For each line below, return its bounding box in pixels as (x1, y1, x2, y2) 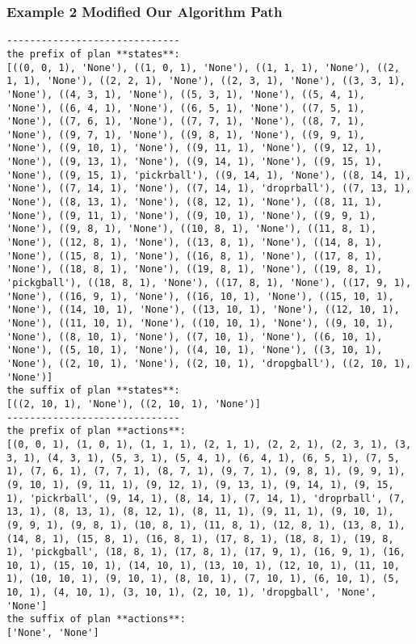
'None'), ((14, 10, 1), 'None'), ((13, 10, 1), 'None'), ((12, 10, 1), (6, 304, 400, 316)
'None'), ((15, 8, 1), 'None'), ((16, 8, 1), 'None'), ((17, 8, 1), (6, 250, 383, 262)
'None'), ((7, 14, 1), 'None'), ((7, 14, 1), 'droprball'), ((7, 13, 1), (6, 183, 412, 195)
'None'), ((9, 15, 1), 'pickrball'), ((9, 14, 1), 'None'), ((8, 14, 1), (6, 169, 412, 181)
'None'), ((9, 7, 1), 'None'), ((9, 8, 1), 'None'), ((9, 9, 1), (6, 128, 365, 141)
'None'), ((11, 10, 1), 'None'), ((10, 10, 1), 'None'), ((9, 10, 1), (6, 318, 394, 329)
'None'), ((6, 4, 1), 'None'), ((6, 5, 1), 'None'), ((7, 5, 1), (6, 102, 365, 114)
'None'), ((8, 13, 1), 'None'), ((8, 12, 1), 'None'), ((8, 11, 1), (6, 196, 383, 208)
